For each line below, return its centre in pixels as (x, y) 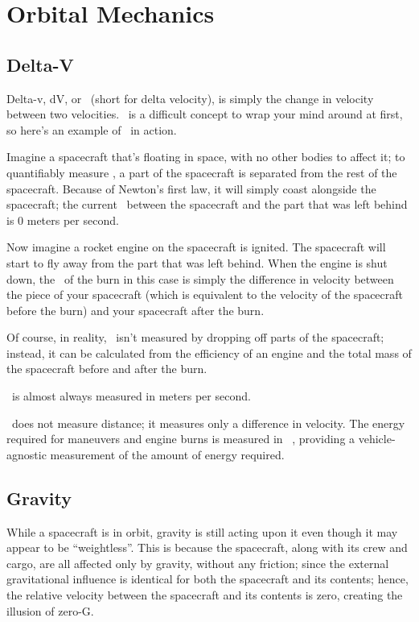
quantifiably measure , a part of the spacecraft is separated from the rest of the (202, 172)
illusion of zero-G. (50, 610)
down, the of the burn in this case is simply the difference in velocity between (200, 278)
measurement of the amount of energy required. (167, 454)
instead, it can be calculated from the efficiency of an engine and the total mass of (209, 352)
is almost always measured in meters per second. (131, 396)
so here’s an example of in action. (92, 129)
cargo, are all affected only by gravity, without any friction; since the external (198, 563)
